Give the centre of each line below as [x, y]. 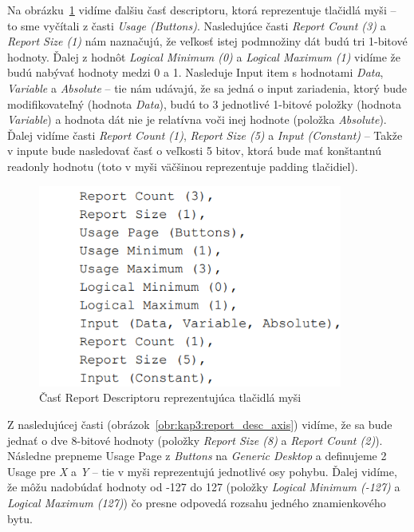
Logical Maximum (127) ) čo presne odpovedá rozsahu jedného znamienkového [197, 502]
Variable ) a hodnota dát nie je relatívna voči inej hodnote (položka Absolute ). [197, 119]
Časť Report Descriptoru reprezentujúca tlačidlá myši [170, 397]
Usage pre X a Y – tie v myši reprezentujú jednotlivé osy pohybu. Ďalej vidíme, [202, 471]
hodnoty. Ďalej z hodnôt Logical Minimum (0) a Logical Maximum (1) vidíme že [204, 56]
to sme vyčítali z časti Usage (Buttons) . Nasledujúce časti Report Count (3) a [197, 25]
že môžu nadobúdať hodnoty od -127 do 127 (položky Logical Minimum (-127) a [204, 487]
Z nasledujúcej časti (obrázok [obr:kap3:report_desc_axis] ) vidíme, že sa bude [200, 424]
